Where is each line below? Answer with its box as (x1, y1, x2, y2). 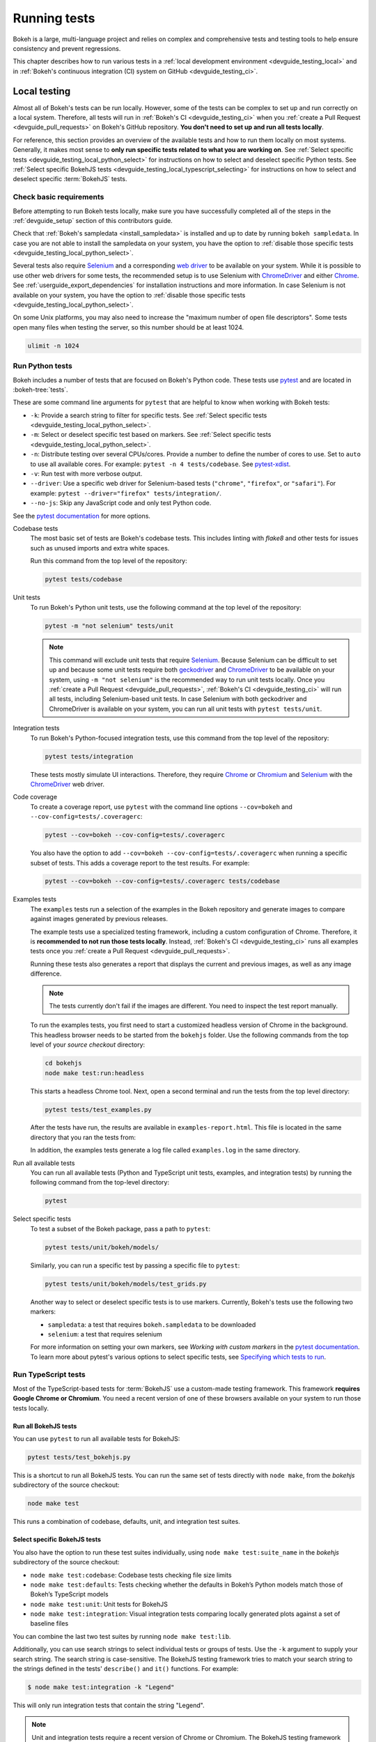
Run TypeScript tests (13, 1370, 86, 1380)
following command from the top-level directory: (30, 1178, 170, 1187)
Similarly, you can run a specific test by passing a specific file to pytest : (30, 1261, 240, 1270)
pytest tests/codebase (45, 576, 123, 583)
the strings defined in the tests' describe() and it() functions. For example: (13, 1665, 240, 1673)
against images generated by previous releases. (30, 915, 169, 923)
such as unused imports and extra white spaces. (30, 544, 170, 552)
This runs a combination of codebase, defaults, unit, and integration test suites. (13, 1518, 240, 1526)
